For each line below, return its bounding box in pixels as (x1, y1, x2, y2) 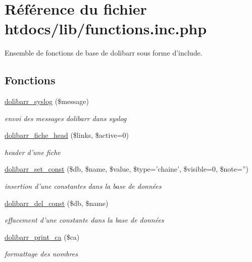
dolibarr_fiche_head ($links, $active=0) (5, 130, 129, 140)
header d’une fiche (5, 146, 61, 157)
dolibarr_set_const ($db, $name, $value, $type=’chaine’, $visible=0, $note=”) (5, 164, 248, 174)
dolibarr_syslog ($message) (5, 96, 89, 107)
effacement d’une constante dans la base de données (5, 215, 164, 225)
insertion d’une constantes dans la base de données (5, 181, 162, 191)
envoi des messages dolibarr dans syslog (5, 113, 127, 123)
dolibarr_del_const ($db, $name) (5, 197, 109, 208)
